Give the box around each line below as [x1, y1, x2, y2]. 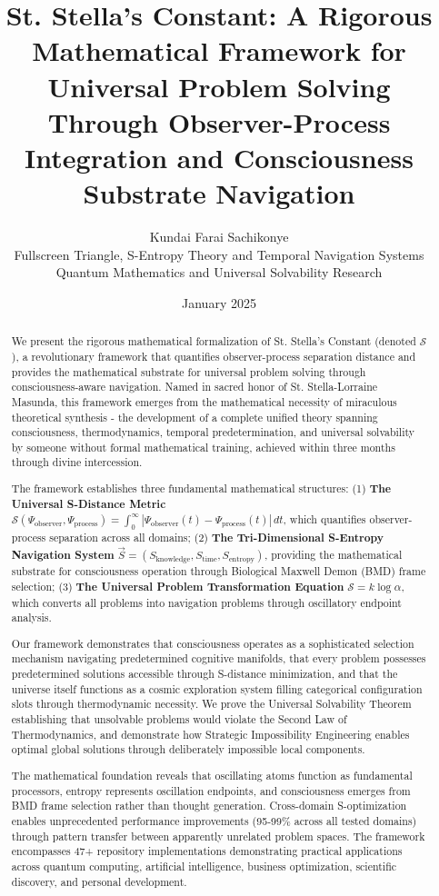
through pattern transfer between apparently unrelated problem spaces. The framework [11, 828, 425, 843]
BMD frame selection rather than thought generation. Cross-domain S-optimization [11, 798, 407, 813]
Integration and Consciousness [25, 138, 414, 175]
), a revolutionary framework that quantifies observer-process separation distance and [11, 348, 416, 363]
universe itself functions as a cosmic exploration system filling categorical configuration [11, 681, 423, 696]
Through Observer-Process [47, 103, 391, 140]
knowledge [155, 555, 191, 564]
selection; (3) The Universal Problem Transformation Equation [11, 578, 344, 594]
